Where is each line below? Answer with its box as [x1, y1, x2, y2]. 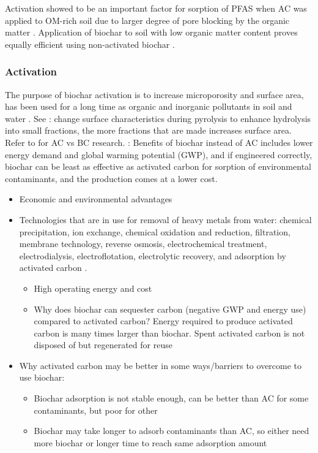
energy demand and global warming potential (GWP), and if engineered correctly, [5, 148, 312, 161]
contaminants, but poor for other [34, 403, 158, 416]
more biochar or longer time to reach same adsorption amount [34, 436, 267, 449]
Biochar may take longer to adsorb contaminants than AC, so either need [34, 424, 309, 437]
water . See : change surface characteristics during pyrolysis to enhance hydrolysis [5, 112, 311, 124]
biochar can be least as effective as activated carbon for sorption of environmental [5, 160, 311, 173]
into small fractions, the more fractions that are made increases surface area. [5, 124, 292, 137]
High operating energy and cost [34, 281, 152, 294]
